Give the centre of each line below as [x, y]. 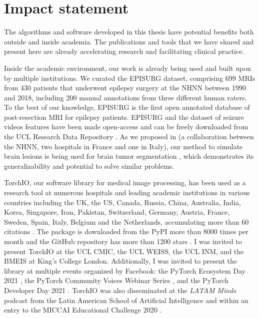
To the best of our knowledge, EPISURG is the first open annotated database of [127, 107]
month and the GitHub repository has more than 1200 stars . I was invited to [123, 241]
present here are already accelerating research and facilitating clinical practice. [124, 51]
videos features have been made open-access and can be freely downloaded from [126, 127]
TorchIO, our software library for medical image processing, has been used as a [125, 182]
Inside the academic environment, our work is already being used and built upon [127, 68]
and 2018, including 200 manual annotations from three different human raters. [125, 97]
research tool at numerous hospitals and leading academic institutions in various [127, 192]
